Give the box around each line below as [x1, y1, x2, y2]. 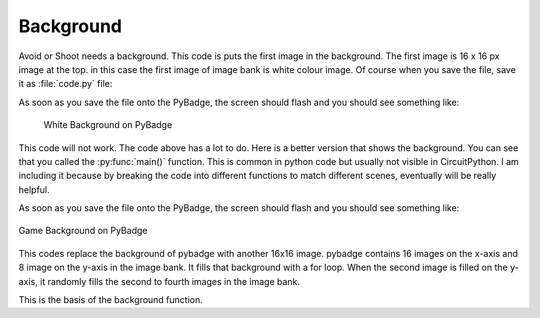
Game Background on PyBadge [18, 225, 148, 237]
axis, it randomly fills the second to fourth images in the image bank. [18, 275, 300, 287]
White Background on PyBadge [43, 119, 173, 131]
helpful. [18, 183, 50, 195]
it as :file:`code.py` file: [18, 78, 113, 90]
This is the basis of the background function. [18, 294, 204, 306]
